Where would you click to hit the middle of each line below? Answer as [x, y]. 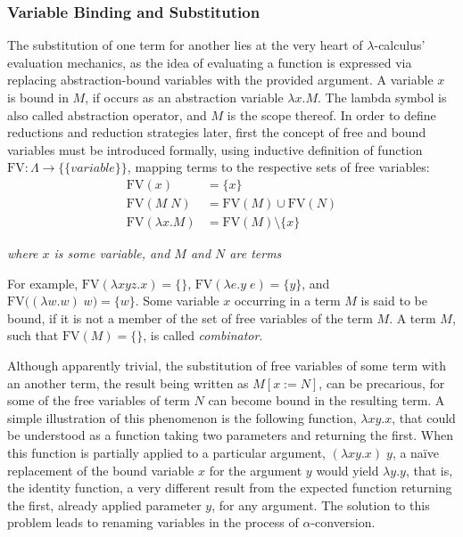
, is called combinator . [203, 335]
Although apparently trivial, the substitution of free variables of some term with [227, 366]
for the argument [256, 470]
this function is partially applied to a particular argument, [166, 452]
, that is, [429, 470]
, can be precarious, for [382, 382]
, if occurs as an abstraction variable [184, 97]
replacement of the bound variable [101, 470]
